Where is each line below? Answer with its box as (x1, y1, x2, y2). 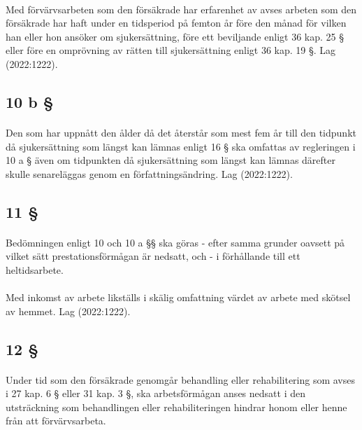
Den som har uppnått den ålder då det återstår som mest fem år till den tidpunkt (6, 125, 356, 139)
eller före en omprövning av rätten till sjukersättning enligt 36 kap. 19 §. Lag (6, 43, 336, 57)
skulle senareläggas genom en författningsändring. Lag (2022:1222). (6, 166, 293, 181)
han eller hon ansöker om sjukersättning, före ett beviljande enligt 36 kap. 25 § (6, 29, 344, 43)
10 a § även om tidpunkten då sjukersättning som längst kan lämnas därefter (6, 153, 336, 167)
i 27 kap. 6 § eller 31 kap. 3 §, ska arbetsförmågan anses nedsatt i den (6, 386, 305, 401)
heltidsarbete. (6, 262, 64, 277)
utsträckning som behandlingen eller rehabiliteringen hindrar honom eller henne (6, 399, 347, 414)
